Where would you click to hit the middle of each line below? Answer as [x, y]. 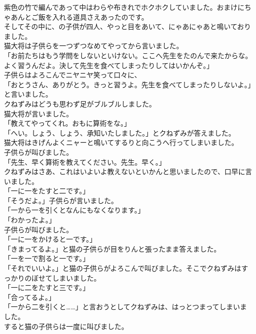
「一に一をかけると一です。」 [50, 239]
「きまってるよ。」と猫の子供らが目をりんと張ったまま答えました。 [112, 248]
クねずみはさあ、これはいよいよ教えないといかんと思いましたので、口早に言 [128, 171]
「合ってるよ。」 [30, 297]
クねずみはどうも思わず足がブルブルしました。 [80, 103]
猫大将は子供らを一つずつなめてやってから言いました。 [94, 46]
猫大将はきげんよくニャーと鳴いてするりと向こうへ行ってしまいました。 [121, 142]
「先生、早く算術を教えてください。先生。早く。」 [85, 162]
